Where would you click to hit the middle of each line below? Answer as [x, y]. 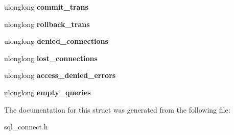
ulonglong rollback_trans [47, 24]
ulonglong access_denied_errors [60, 75]
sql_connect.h [26, 127]
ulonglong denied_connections [56, 41]
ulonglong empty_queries [48, 92]
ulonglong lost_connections [51, 58]
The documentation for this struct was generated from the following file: [117, 109]
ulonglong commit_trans [46, 7]
